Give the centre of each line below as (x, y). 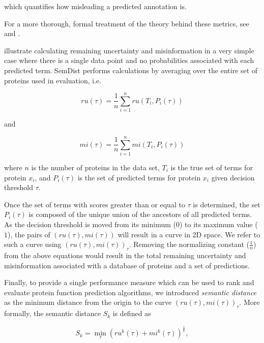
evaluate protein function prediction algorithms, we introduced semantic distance (130, 292)
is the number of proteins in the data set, (95, 167)
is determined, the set (227, 204)
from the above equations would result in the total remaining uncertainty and (125, 255)
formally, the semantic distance (52, 313)
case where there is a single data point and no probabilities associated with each (129, 60)
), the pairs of (29, 234)
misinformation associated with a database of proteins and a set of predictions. (127, 265)
